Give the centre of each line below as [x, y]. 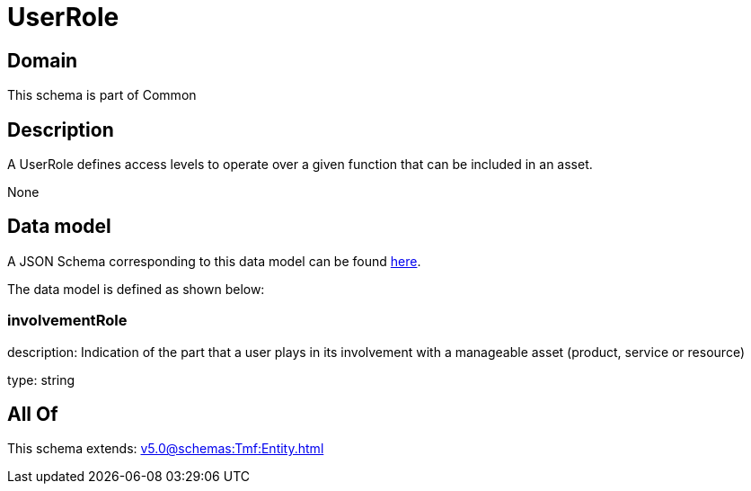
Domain [43, 60]
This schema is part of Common [102, 95]
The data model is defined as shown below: [136, 289]
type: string [41, 379]
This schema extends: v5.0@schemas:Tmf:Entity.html [166, 449]
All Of [33, 415]
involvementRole [67, 321]
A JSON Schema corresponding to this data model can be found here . [214, 261]
